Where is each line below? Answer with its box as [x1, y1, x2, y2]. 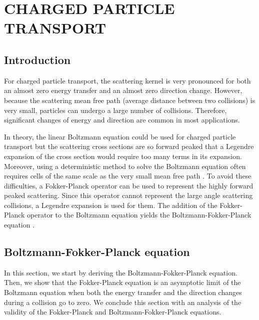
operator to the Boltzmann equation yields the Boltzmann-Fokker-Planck [27, 209, 251, 220]
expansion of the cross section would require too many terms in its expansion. [4, 150, 242, 161]
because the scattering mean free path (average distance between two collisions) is [4, 94, 255, 105]
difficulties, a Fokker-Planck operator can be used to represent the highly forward [4, 180, 253, 190]
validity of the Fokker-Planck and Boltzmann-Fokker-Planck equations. [4, 306, 221, 317]
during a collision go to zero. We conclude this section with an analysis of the [4, 296, 241, 307]
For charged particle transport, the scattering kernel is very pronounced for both [4, 75, 251, 85]
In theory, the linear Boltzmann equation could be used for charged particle [4, 131, 236, 141]
